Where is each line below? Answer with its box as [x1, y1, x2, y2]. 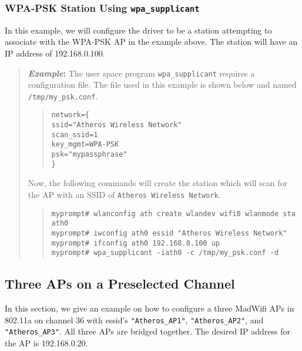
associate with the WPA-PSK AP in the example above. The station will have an [5, 35, 298, 48]
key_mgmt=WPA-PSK [51, 140, 119, 149]
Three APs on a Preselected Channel [5, 274, 235, 293]
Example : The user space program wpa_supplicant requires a [28, 67, 255, 79]
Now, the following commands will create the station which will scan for [28, 177, 288, 189]
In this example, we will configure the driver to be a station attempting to [5, 24, 272, 36]
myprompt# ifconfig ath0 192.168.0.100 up [51, 239, 220, 247]
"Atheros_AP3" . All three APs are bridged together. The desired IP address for [5, 325, 291, 337]
